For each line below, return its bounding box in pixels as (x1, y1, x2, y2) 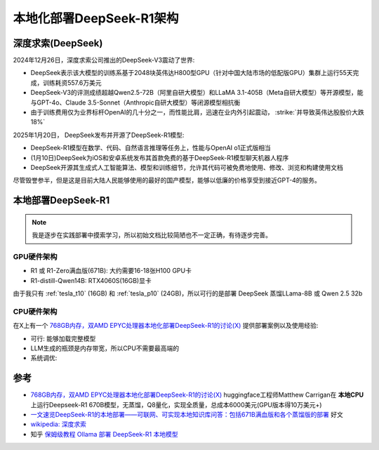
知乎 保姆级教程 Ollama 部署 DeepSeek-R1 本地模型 (30, 430, 178, 438)
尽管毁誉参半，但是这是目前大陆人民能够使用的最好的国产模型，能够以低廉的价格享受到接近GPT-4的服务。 (13, 176, 321, 185)
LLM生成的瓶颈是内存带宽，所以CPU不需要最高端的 (30, 344, 180, 352)
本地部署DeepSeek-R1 (13, 194, 110, 206)
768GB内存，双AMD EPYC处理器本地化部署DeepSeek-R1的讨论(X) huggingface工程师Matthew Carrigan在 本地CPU (30, 390, 364, 399)
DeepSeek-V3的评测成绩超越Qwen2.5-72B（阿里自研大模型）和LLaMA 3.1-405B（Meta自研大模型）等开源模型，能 (30, 88, 364, 97)
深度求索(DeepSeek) (13, 37, 103, 49)
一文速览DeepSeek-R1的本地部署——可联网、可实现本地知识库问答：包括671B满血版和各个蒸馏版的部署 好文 (30, 411, 343, 419)
